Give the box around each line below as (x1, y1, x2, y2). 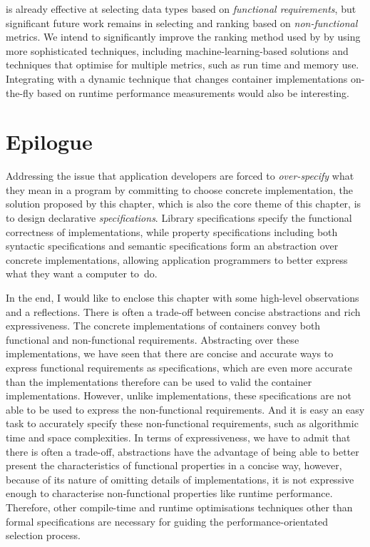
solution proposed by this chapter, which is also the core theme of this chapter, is (6, 196, 361, 211)
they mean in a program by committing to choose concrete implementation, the (6, 182, 354, 197)
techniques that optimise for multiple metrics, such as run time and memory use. (6, 57, 359, 72)
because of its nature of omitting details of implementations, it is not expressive (6, 471, 354, 486)
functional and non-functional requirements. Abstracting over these (6, 332, 299, 347)
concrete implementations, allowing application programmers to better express (6, 252, 348, 267)
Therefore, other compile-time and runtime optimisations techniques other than (6, 499, 353, 514)
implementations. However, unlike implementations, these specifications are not (6, 388, 351, 403)
